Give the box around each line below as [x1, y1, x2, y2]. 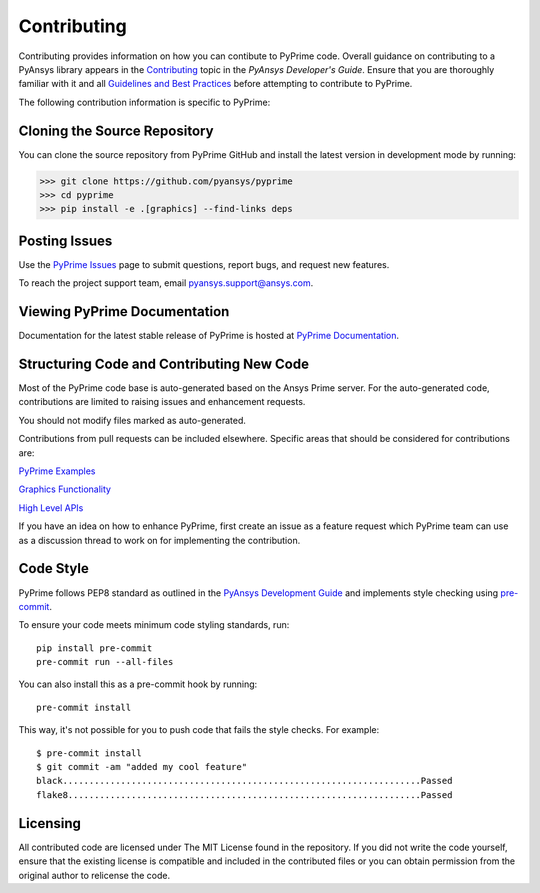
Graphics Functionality [18, 483, 112, 495]
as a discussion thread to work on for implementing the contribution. [18, 534, 301, 546]
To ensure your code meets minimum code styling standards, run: [18, 619, 290, 631]
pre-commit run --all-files [36, 656, 174, 668]
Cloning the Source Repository [18, 122, 214, 139]
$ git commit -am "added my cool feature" [36, 761, 248, 773]
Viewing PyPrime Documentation [18, 303, 230, 320]
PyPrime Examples [18, 465, 96, 477]
